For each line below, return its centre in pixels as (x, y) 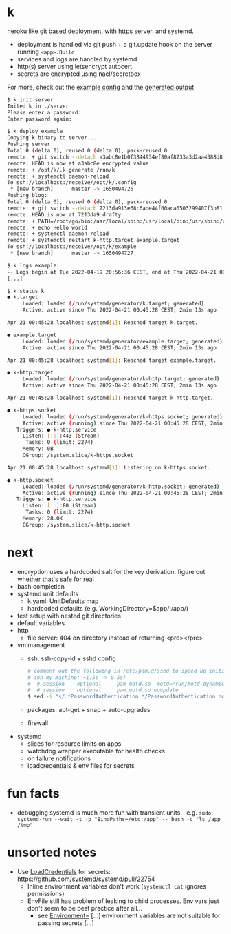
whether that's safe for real (55, 579)
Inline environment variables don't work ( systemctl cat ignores (117, 886)
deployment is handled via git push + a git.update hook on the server (115, 44)
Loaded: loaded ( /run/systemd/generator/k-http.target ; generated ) (121, 379)
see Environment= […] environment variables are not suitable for (129, 915)
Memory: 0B (38, 449)
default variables (41, 623)
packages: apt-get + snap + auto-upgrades (89, 710)
